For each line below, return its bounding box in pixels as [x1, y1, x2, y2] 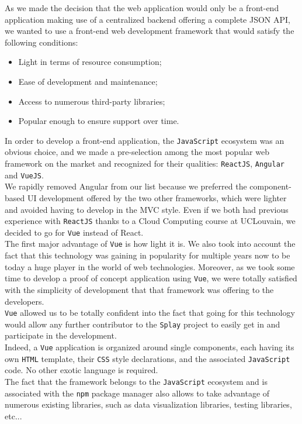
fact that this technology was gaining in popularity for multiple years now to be [5, 249, 290, 261]
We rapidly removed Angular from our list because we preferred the [5, 180, 247, 192]
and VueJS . [5, 168, 44, 181]
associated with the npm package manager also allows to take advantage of [5, 387, 270, 399]
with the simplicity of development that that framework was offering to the [5, 283, 274, 295]
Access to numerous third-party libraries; [18, 95, 165, 107]
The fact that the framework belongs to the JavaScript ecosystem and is [5, 375, 268, 387]
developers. [5, 295, 44, 307]
